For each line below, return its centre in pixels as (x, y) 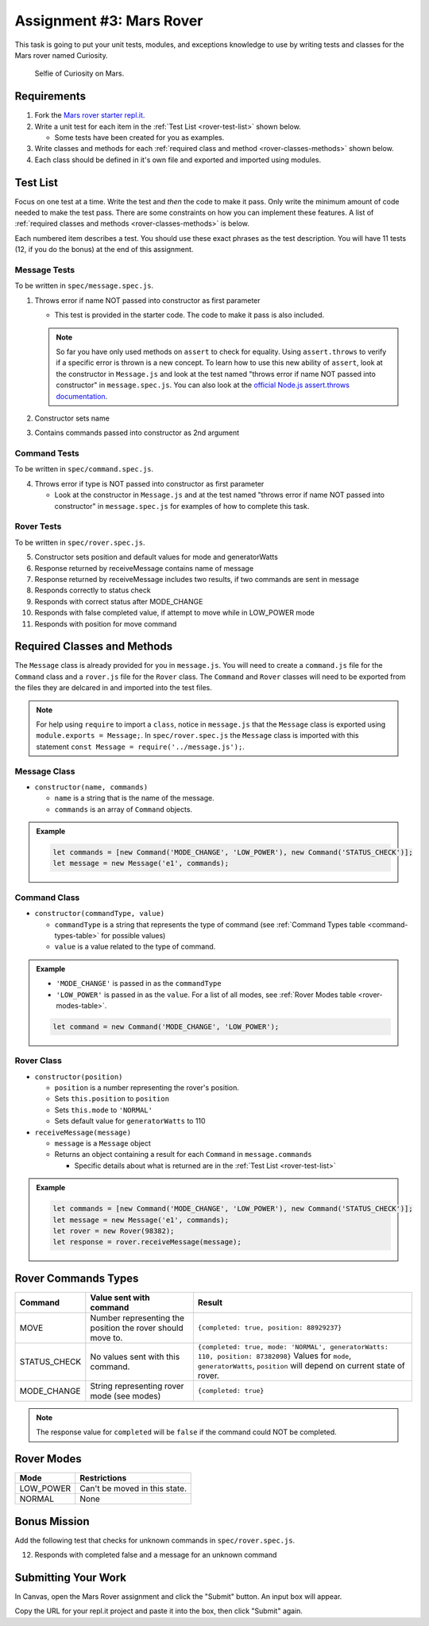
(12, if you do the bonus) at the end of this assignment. (104, 250)
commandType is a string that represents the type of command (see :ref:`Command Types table (210, 924)
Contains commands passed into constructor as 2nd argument (137, 433)
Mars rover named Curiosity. (61, 55)
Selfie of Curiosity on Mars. (79, 74)
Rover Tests (38, 526)
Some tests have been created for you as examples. (139, 138)
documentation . (82, 396)
